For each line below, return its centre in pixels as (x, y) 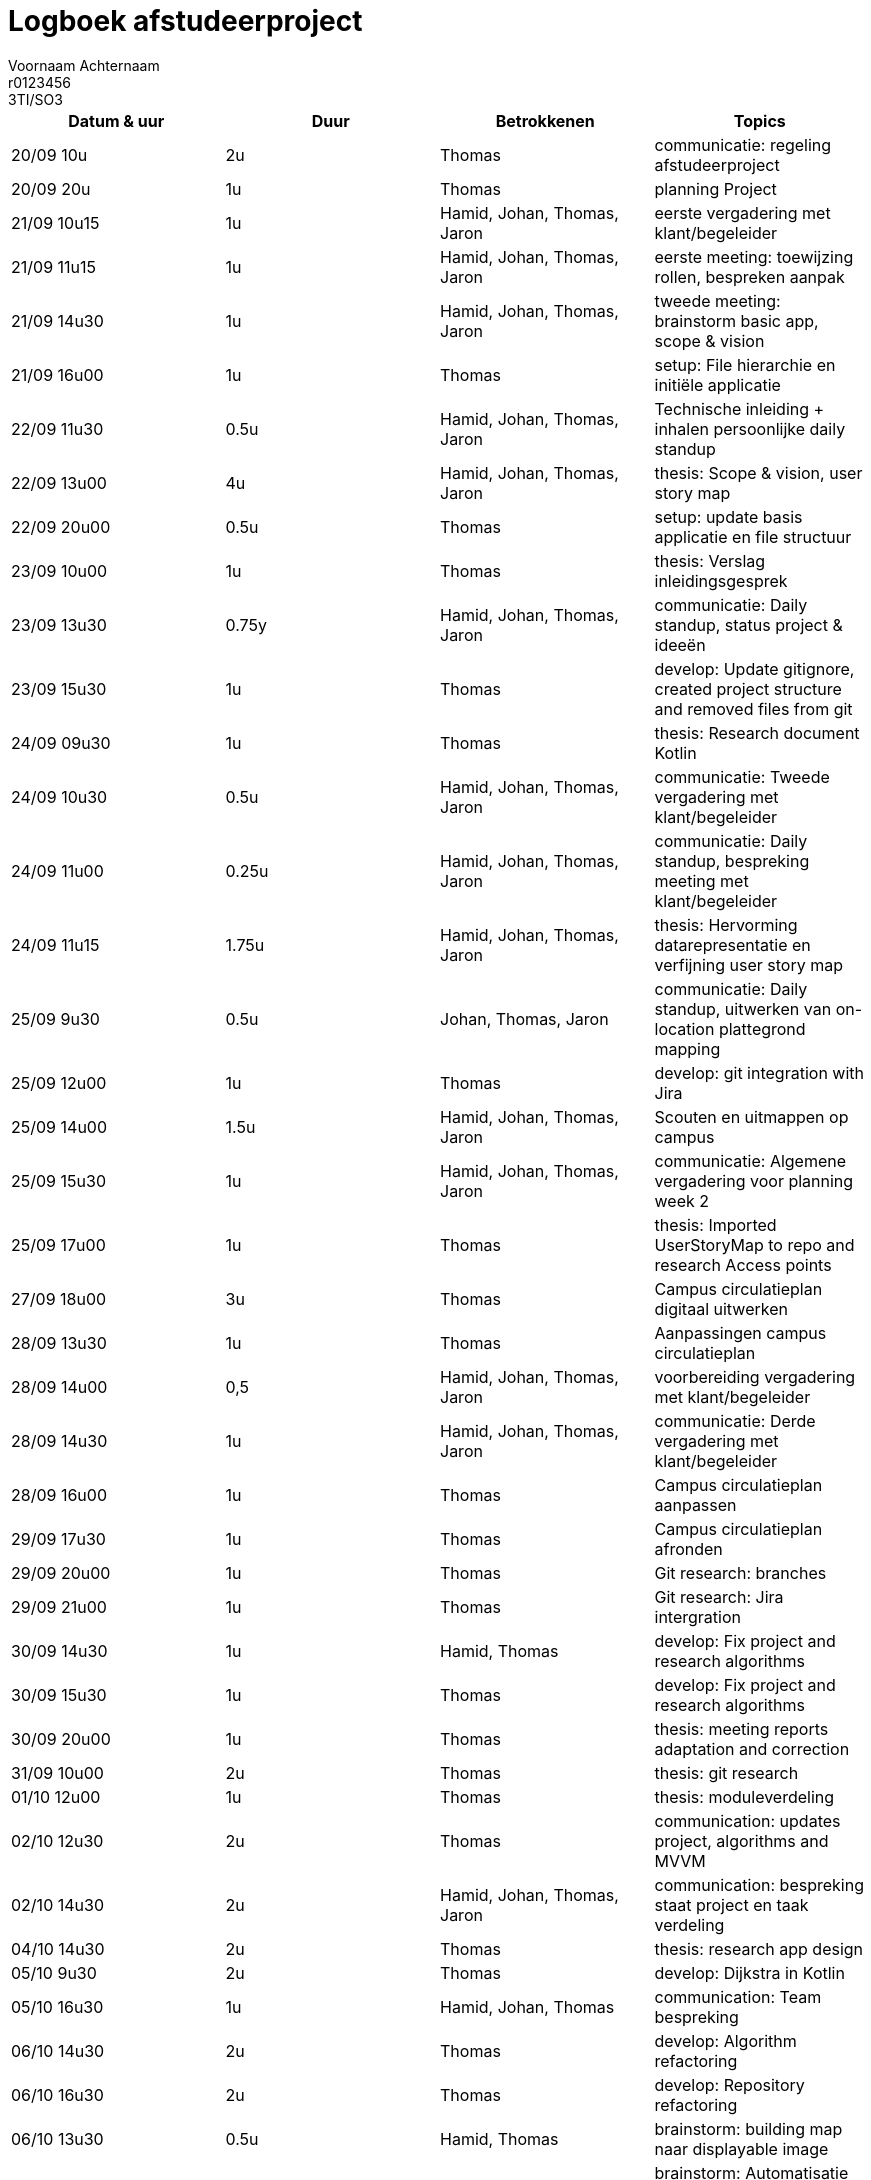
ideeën (680, 644)
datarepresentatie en (732, 944)
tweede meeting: (717, 300)
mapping (687, 1048)
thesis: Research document (757, 732)
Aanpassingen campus (740, 1332)
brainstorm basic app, (736, 320)
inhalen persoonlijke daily (750, 428)
